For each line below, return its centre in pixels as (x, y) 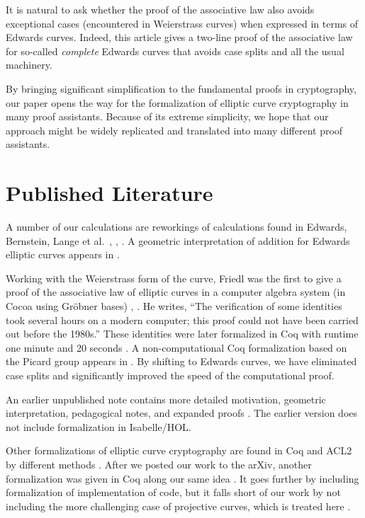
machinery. (29, 65)
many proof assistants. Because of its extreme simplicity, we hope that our (167, 116)
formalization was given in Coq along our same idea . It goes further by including (182, 478)
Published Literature (109, 193)
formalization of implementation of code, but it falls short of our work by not (173, 492)
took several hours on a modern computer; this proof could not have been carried (182, 320)
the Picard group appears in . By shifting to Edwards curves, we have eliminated (181, 361)
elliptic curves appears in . (63, 254)
